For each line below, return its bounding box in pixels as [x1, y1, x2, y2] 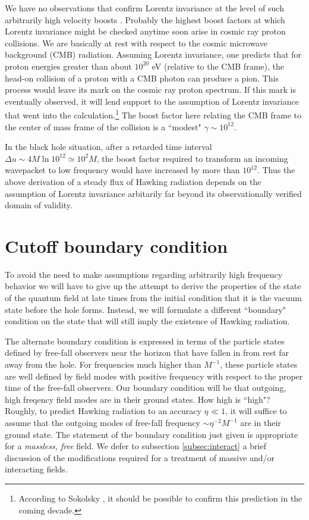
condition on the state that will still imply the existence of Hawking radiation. [5, 315, 290, 327]
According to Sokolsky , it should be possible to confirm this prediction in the [18, 491, 302, 504]
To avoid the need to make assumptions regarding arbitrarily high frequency [5, 268, 283, 280]
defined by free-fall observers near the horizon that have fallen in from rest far [5, 346, 289, 359]
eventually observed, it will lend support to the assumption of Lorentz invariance [5, 95, 299, 107]
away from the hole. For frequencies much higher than [5, 358, 201, 371]
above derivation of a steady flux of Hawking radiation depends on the [5, 175, 261, 187]
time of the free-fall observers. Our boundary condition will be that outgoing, [5, 381, 286, 394]
